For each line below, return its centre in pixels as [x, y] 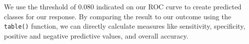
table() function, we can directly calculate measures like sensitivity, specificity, [125, 26]
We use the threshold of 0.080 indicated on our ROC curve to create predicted [123, 6]
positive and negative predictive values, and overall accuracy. [96, 35]
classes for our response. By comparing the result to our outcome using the [118, 16]
